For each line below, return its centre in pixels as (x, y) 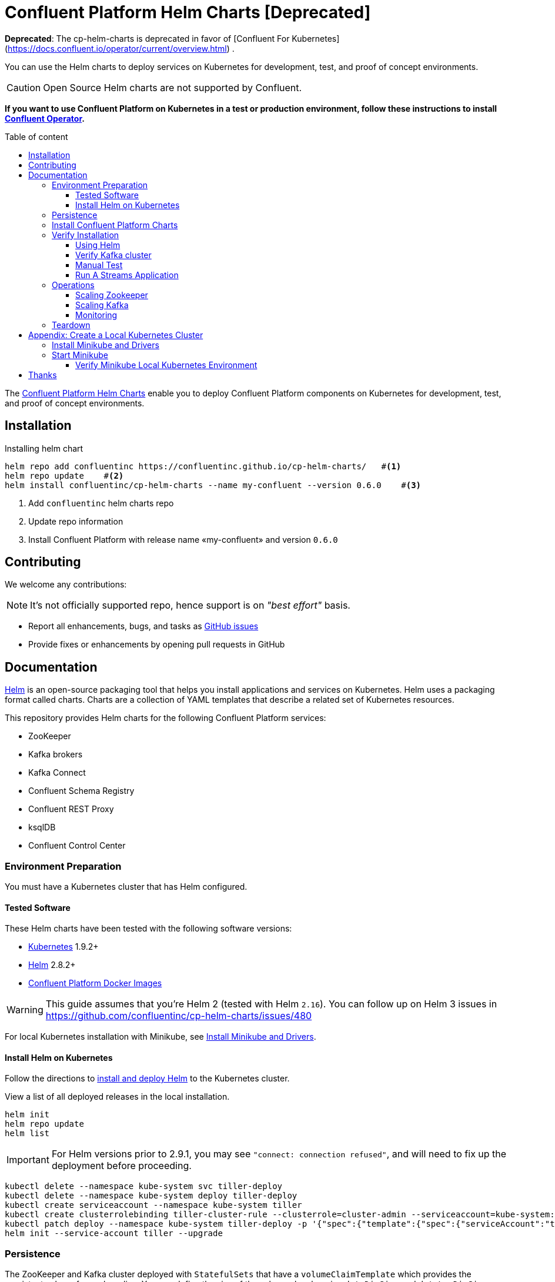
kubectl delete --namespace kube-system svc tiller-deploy (144, 1186)
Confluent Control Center (77, 846)
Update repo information (76, 521)
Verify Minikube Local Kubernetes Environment (166, 365)
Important (28, 1160)
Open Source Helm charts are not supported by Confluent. (173, 87)
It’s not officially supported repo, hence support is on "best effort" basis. (190, 605)
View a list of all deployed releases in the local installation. (117, 1097)
